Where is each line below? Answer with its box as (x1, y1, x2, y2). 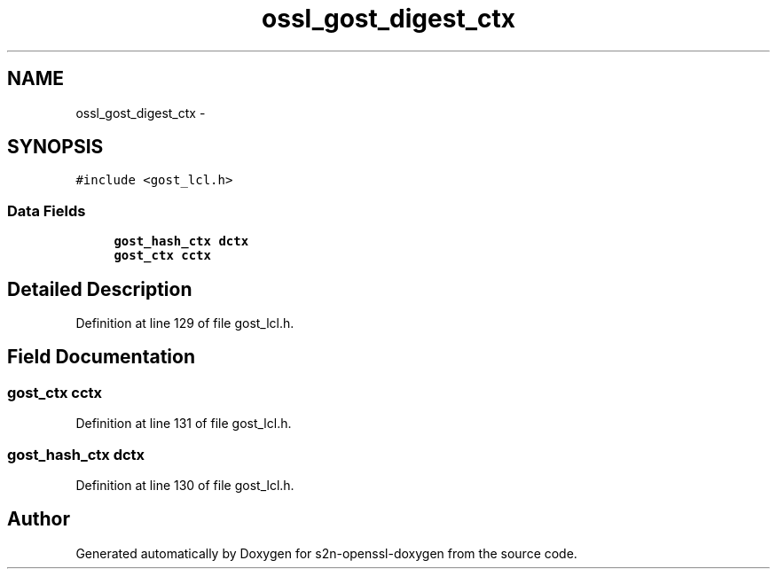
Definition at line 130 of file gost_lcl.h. (75, 478, 294, 493)
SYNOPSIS (7, 136, 104, 159)
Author (7, 508, 70, 531)
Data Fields (7, 201, 86, 220)
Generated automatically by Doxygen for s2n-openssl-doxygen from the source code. (75, 545, 577, 561)
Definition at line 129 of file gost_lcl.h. (75, 315, 294, 331)
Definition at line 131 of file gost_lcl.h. (75, 416, 292, 432)
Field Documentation (7, 346, 195, 369)
